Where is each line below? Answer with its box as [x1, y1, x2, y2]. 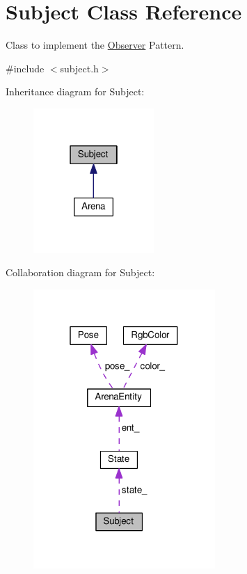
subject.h [60, 61, 99, 75]
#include [6, 61, 45, 75]
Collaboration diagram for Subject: [6, 265, 155, 280]
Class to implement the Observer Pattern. [6, 38, 184, 52]
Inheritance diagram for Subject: [6, 84, 145, 99]
